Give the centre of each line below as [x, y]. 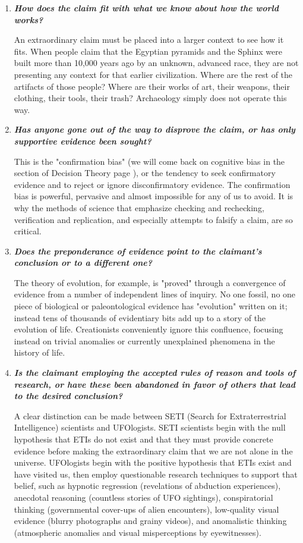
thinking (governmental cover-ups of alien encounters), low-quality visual [146, 509]
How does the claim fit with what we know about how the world [146, 8]
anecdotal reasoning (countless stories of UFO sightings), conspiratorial [143, 497]
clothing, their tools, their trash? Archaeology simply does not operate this [150, 98]
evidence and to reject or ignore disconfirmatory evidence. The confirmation [152, 184]
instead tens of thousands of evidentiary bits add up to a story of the [140, 317]
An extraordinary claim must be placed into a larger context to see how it [149, 40]
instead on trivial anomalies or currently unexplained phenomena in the [144, 340]
